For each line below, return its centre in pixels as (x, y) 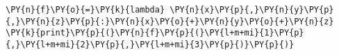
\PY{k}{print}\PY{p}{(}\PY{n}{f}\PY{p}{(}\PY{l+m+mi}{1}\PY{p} (155, 33)
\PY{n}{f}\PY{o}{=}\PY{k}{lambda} (85, 10)
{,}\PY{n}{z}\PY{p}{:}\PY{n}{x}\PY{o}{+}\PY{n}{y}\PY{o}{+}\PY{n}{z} (170, 21)
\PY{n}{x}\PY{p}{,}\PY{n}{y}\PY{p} (252, 10)
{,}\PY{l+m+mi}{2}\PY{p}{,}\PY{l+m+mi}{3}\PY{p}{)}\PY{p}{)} (150, 44)
